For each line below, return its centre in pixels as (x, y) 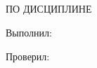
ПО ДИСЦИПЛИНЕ (49, 9)
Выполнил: (29, 32)
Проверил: (28, 56)
